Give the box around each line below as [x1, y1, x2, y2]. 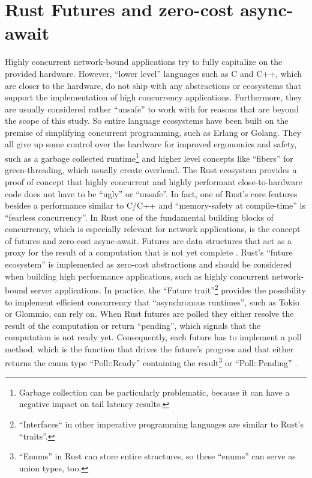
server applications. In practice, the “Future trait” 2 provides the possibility [31, 282, 306, 296]
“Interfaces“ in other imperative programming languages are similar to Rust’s [19, 417, 304, 430]
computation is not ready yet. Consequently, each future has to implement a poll [5, 331, 302, 343]
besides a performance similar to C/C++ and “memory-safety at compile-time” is [5, 199, 305, 212]
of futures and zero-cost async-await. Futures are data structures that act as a [5, 234, 292, 247]
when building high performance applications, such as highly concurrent [5, 269, 269, 282]
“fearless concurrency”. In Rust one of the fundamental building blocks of [5, 210, 274, 223]
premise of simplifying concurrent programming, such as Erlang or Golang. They [5, 126, 302, 138]
